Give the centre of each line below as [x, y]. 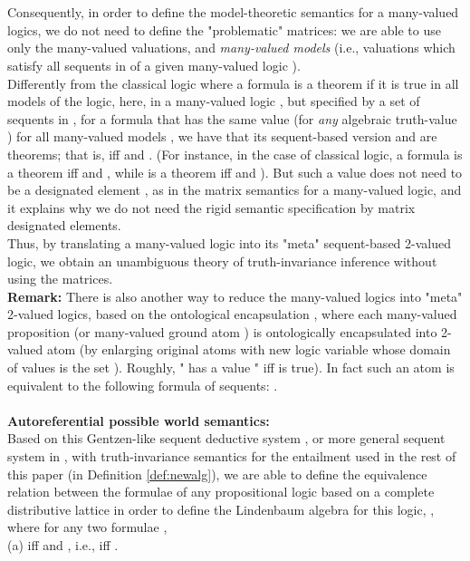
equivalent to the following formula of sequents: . [143, 385]
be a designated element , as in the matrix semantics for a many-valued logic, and [235, 190]
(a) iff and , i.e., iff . [63, 545]
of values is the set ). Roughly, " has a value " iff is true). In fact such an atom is [231, 368]
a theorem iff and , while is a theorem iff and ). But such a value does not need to [235, 172]
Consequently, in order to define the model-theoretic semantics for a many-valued [233, 12]
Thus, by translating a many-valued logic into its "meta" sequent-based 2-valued [229, 242]
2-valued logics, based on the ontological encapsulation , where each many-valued [232, 314]
